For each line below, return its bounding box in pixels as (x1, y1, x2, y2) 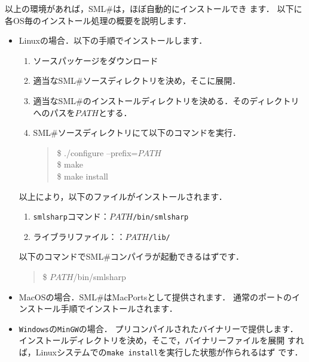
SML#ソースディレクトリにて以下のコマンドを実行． (33, 126, 241, 139)
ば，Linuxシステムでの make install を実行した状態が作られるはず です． (19, 346, 303, 358)
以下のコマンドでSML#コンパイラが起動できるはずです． (19, 250, 244, 263)
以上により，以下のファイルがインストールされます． (19, 190, 227, 202)
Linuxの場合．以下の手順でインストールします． (19, 34, 207, 47)
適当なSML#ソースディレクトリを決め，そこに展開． (33, 74, 241, 87)
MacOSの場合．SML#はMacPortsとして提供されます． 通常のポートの (19, 290, 292, 303)
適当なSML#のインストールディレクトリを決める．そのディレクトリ (33, 94, 299, 107)
